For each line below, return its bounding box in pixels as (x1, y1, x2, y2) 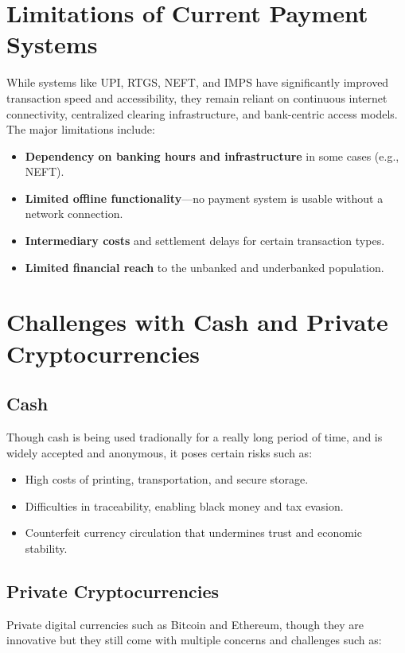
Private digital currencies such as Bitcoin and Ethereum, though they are (6, 616, 364, 632)
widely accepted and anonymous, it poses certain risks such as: (6, 444, 313, 461)
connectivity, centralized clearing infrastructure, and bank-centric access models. (6, 105, 398, 122)
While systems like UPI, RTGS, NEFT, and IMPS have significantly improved (6, 74, 389, 91)
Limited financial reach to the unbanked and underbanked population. (25, 258, 384, 275)
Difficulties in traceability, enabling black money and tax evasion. (25, 497, 344, 514)
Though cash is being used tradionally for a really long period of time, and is (6, 429, 383, 445)
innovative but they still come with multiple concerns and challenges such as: (6, 632, 382, 648)
